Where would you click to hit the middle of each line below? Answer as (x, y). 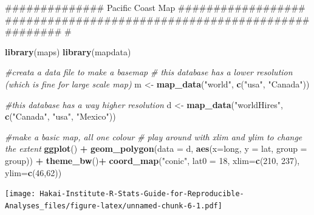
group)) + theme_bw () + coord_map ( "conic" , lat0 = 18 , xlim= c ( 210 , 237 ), (152, 160)
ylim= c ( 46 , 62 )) (33, 172)
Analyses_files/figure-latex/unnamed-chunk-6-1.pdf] (114, 206)
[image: (20, 194)
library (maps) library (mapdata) (68, 51)
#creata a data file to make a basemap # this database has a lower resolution (149, 72)
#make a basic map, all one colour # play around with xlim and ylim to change (154, 136)
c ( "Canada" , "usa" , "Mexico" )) (60, 116)
